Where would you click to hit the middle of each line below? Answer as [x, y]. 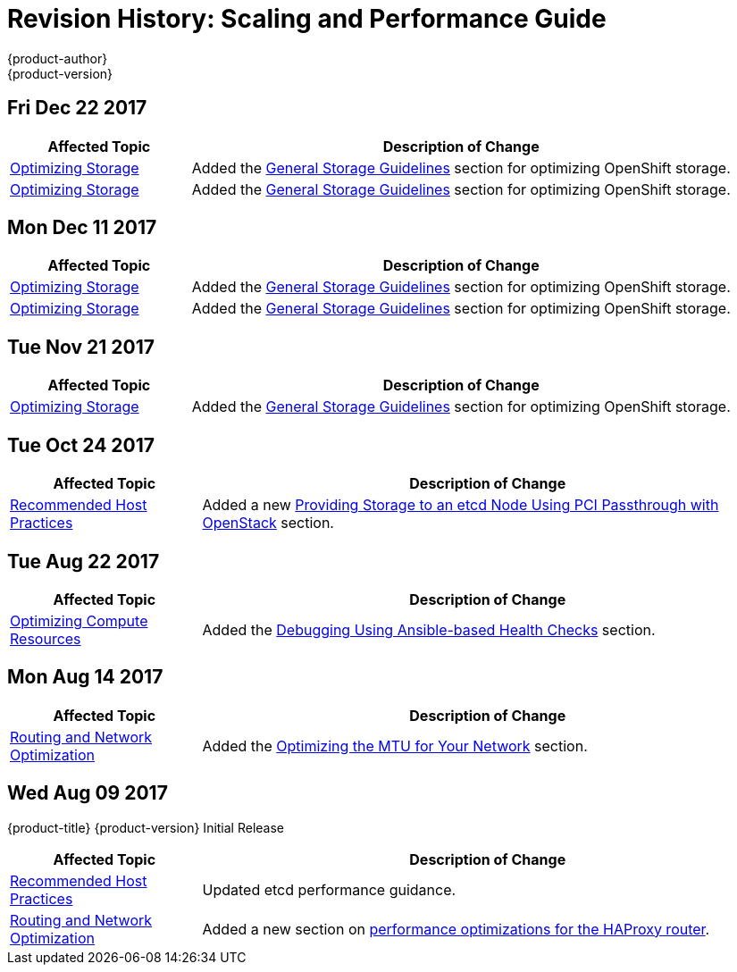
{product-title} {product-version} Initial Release [146, 827]
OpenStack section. [268, 523]
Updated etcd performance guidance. [329, 889]
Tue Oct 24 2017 [81, 445]
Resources [46, 638]
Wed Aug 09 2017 [88, 793]
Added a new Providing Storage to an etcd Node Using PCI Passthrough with [461, 505]
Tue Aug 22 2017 [84, 561]
